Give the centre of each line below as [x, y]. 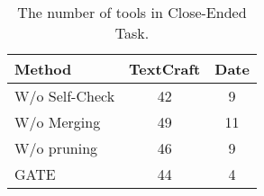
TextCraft [165, 69]
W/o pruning [56, 148]
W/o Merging [58, 122]
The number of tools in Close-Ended [132, 12]
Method [43, 69]
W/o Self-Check [65, 96]
